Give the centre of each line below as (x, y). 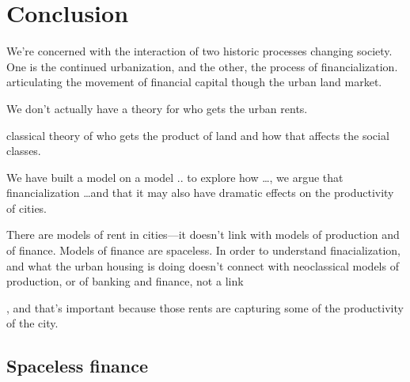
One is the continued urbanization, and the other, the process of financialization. (202, 66)
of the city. (32, 323)
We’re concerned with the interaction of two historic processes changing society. (199, 51)
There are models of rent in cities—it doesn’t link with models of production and (203, 234)
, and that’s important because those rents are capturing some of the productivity (205, 307)
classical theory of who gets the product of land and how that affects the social (198, 135)
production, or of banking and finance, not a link (125, 281)
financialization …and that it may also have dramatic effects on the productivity (200, 193)
